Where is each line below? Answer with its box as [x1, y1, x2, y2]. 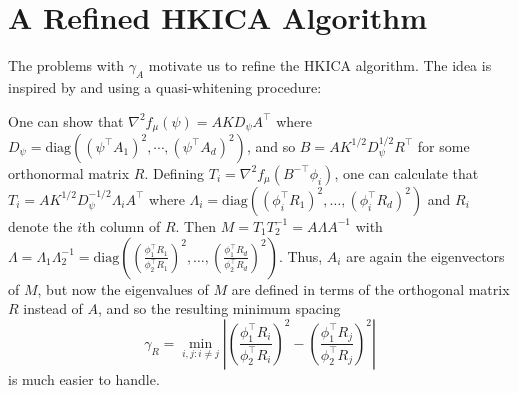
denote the [8, 215, 73, 236]
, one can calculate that [334, 162, 479, 183]
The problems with [8, 55, 125, 76]
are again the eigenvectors [346, 245, 505, 266]
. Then [175, 215, 216, 236]
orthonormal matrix [8, 162, 130, 183]
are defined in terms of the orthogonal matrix [231, 278, 510, 299]
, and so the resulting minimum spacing [98, 298, 341, 319]
